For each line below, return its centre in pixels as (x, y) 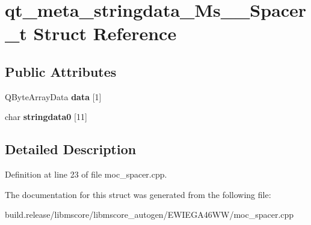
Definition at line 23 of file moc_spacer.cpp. (86, 174)
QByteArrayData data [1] (53, 96)
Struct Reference (105, 33)
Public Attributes (61, 71)
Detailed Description (71, 149)
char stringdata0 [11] (46, 117)
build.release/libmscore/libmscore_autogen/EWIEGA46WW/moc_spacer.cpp (149, 214)
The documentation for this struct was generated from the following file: (138, 194)
